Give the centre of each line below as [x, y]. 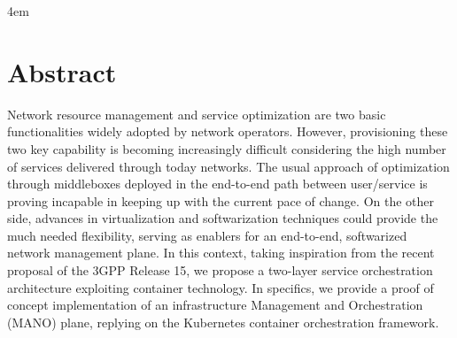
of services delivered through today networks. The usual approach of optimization [228, 166]
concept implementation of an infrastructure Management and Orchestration [215, 305]
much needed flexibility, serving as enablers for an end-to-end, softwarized [207, 235]
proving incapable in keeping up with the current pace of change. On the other [221, 200]
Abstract [62, 71]
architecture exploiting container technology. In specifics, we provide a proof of [221, 287]
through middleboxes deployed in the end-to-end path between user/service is [217, 184]
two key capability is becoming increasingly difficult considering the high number [227, 148]
